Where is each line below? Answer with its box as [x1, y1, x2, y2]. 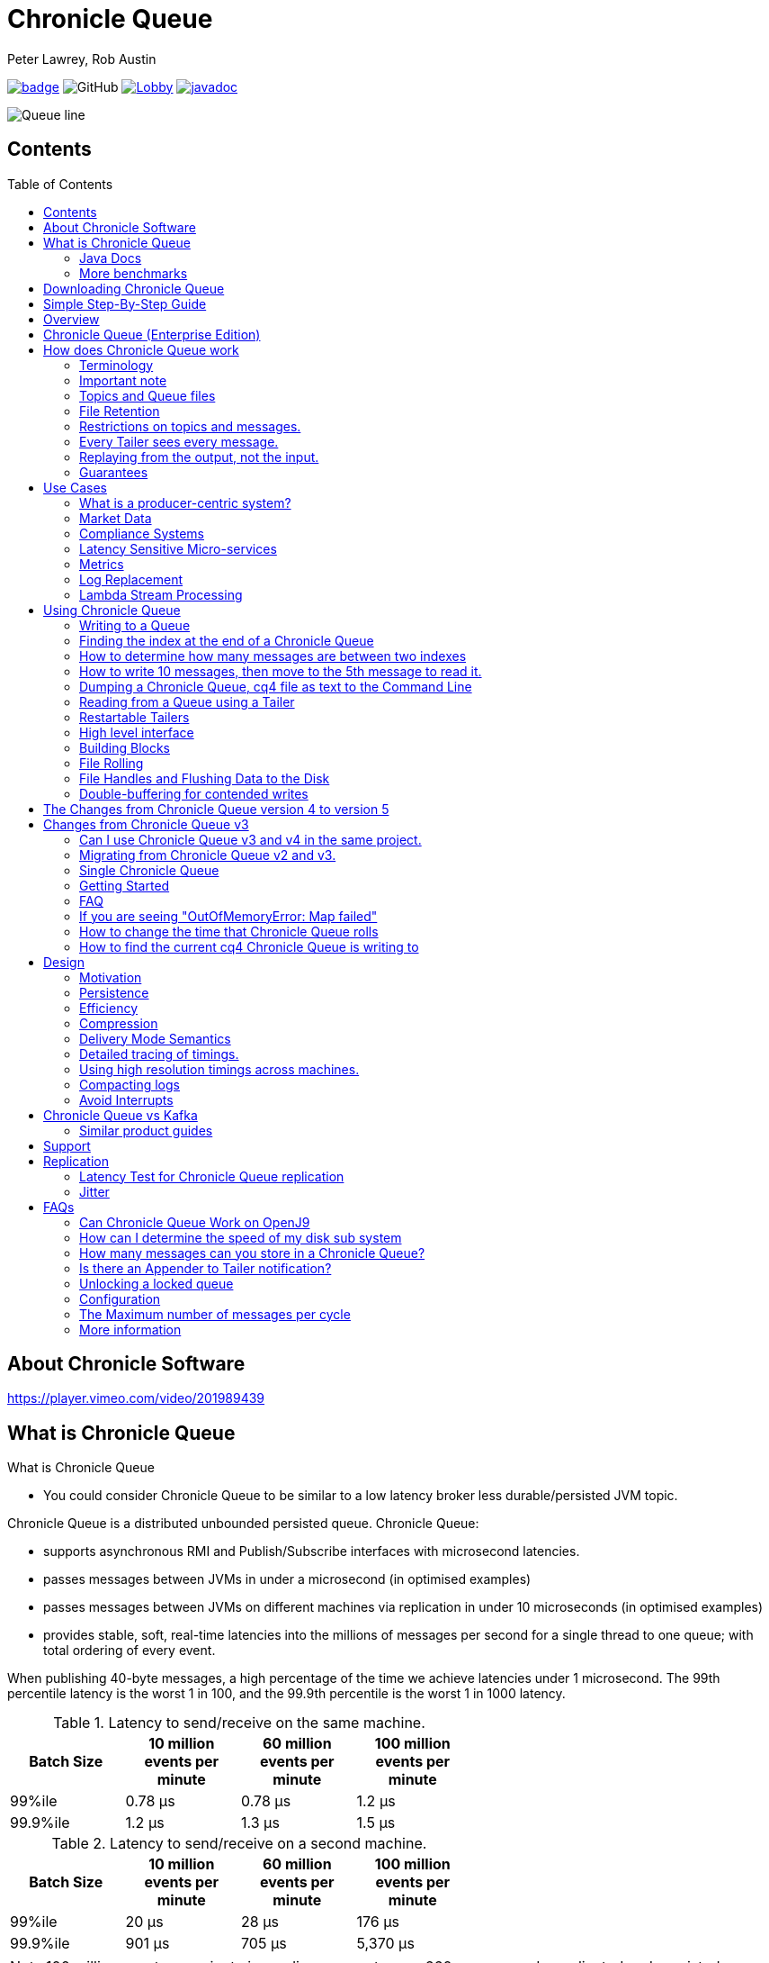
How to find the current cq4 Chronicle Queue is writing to [79, 938, 419, 954]
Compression [79, 1015, 158, 1031]
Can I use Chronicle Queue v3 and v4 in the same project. [79, 831, 422, 847]
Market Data [79, 510, 152, 526]
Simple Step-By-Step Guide [43, 295, 207, 312]
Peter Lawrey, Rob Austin [7, 50, 156, 67]
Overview [43, 311, 100, 327]
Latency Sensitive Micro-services [79, 540, 277, 556]
